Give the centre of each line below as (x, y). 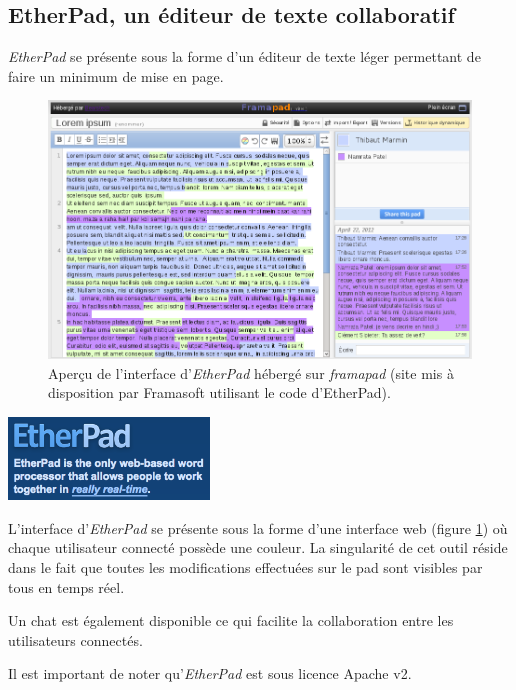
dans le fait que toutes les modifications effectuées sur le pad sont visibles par (245, 566)
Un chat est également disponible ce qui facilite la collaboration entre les (231, 620)
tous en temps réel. (66, 586)
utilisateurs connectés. (75, 639)
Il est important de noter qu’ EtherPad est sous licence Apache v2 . (210, 673)
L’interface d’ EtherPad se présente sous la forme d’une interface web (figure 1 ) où (258, 527)
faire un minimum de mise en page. (116, 75)
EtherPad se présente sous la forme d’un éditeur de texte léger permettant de (244, 56)
